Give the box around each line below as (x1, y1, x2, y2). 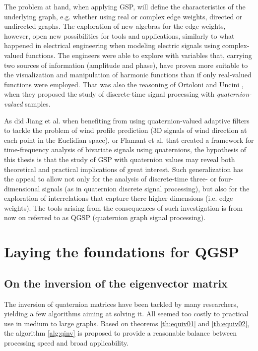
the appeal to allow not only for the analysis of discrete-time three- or (4, 174, 217, 184)
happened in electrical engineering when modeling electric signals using (4, 40, 220, 51)
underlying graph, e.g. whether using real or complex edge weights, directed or (4, 11, 243, 21)
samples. (25, 98, 51, 109)
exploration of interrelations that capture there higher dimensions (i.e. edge (4, 193, 233, 203)
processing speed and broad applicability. (4, 338, 129, 348)
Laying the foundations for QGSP (4, 241, 240, 262)
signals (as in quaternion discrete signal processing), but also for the (42, 183, 250, 193)
